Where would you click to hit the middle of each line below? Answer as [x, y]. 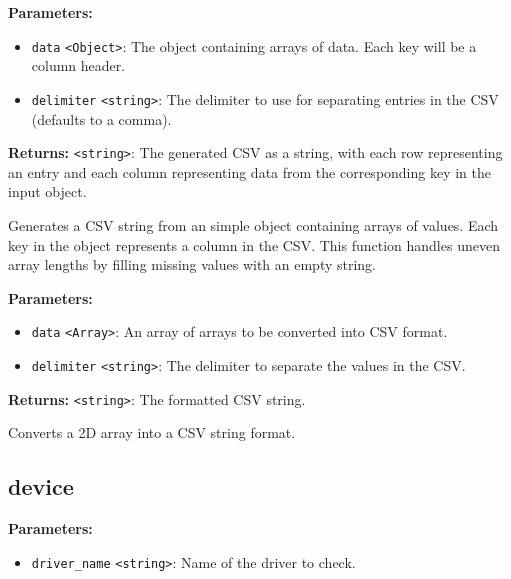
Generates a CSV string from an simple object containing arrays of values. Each [253, 224]
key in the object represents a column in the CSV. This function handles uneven [254, 244]
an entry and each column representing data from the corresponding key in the [250, 171]
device [41, 486]
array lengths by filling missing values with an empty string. [192, 264]
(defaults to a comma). [101, 118]
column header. [78, 65]
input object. [47, 191]
